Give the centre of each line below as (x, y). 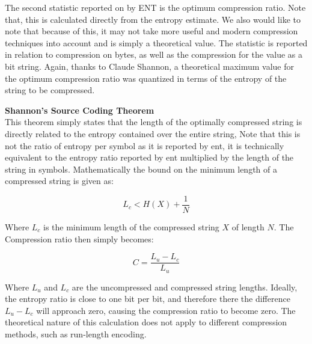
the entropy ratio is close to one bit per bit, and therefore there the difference (148, 299)
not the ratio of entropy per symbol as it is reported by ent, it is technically (145, 145)
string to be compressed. (50, 90)
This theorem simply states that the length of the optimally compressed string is (154, 122)
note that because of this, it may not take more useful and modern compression (151, 31)
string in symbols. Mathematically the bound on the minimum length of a (141, 169)
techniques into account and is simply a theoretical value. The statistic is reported (156, 42)
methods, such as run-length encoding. (76, 334)
